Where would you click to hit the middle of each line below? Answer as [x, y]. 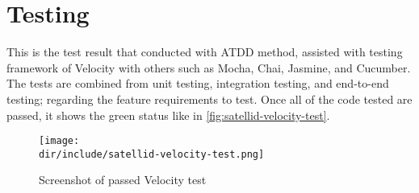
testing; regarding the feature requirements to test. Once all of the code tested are [209, 99]
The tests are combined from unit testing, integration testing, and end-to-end [198, 83]
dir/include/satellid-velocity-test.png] [152, 154]
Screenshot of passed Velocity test [123, 180]
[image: [59, 141]
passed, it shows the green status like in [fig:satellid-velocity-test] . [168, 115]
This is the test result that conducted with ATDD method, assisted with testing [205, 52]
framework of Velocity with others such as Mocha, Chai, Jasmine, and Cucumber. [209, 67]
